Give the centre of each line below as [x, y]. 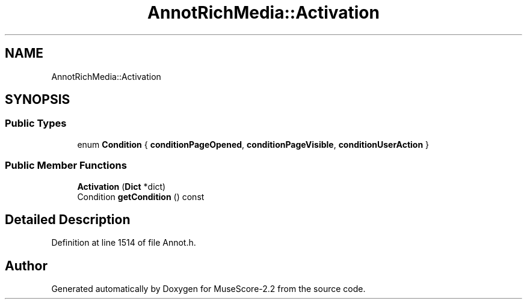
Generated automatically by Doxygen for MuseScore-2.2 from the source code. [208, 289]
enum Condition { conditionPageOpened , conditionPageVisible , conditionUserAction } [253, 144]
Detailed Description [68, 219]
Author [26, 266]
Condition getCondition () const [141, 196]
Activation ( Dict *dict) [122, 186]
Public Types [36, 123]
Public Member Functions [66, 166]
